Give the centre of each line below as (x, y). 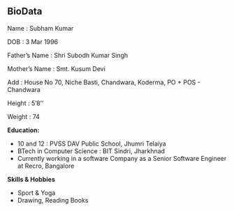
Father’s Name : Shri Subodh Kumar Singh (68, 55)
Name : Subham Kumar (41, 28)
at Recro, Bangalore (46, 166)
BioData (25, 11)
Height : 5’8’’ (25, 103)
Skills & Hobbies (31, 179)
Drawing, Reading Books (53, 200)
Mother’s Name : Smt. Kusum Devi (57, 68)
